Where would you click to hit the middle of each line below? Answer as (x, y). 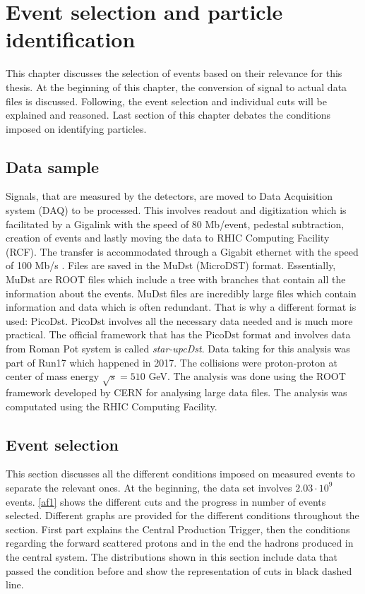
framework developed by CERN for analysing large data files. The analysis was (176, 392)
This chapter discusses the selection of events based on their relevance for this (174, 73)
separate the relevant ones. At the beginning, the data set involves (149, 487)
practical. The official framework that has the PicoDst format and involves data (178, 334)
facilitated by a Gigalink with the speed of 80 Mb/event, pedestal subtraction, (175, 224)
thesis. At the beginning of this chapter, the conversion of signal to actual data (176, 87)
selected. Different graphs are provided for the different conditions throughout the (182, 515)
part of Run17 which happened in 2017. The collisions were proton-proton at (172, 362)
